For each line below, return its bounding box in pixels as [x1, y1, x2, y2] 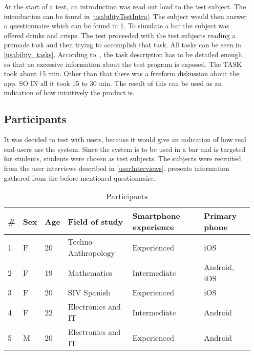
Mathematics [68, 267, 112, 278]
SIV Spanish [68, 287, 110, 298]
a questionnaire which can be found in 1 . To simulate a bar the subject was [4, 21, 230, 31]
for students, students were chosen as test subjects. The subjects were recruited [4, 153, 241, 164]
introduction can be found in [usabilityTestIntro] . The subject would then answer [4, 11, 247, 21]
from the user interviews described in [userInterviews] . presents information [4, 163, 229, 173]
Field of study [68, 215, 123, 227]
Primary [204, 210, 237, 222]
